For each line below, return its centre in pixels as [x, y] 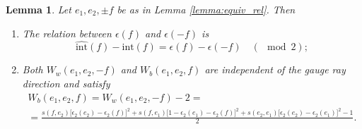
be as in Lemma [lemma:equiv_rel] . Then [206, 9]
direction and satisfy [66, 83]
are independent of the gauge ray [275, 69]
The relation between [67, 33]
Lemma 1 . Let [39, 9]
